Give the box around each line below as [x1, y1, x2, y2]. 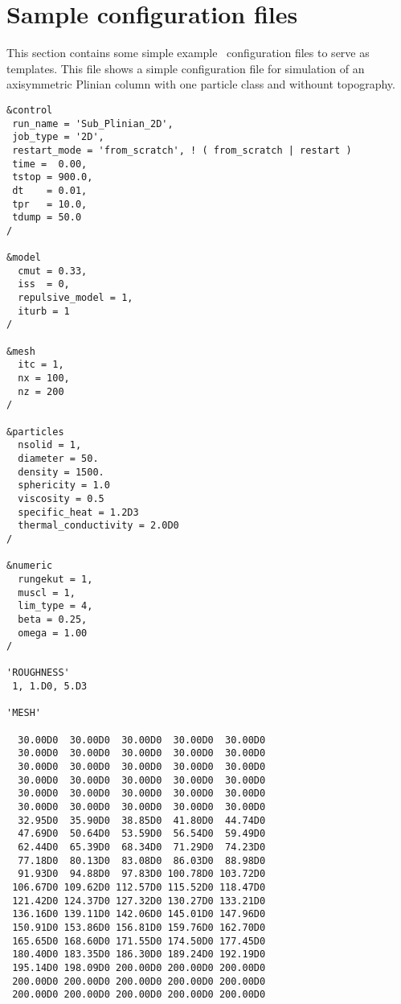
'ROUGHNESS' [6, 667, 70, 679]
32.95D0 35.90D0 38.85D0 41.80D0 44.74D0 [18, 814, 266, 826]
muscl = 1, [18, 586, 76, 599]
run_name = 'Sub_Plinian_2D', [12, 117, 174, 130]
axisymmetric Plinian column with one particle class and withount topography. [6, 76, 395, 93]
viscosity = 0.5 [18, 492, 104, 504]
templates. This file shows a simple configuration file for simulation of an [6, 60, 365, 76]
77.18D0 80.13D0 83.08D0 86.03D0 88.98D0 [18, 854, 266, 866]
